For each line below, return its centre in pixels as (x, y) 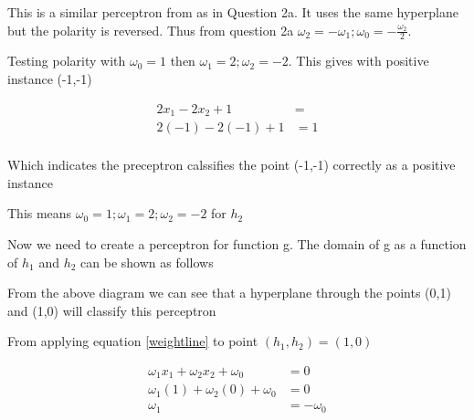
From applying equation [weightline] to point (133, 341)
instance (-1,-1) (50, 79)
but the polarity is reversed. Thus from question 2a (151, 30)
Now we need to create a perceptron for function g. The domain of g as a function (237, 243)
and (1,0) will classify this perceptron (112, 310)
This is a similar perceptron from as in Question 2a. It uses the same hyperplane (233, 12)
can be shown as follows (147, 262)
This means (40, 213)
